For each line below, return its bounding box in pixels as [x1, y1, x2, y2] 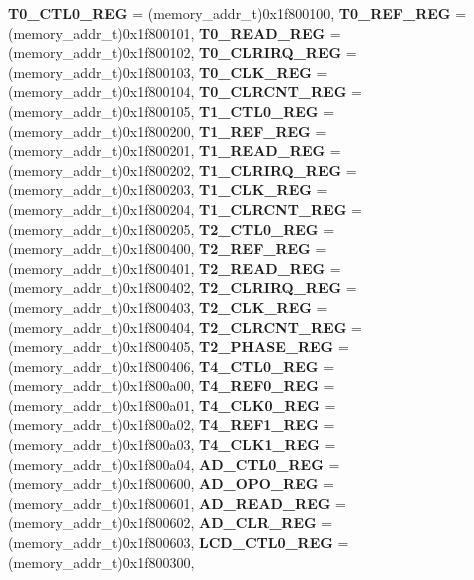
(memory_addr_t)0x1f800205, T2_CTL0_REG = [8, 218, 335, 239]
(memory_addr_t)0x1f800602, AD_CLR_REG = [8, 512, 333, 533]
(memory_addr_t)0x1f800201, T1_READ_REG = [8, 140, 341, 161]
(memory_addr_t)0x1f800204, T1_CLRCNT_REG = [8, 198, 362, 219]
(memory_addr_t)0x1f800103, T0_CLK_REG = [8, 61, 328, 82]
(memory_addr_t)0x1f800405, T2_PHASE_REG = [8, 336, 349, 357]
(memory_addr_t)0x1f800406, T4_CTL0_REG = [8, 355, 335, 376]
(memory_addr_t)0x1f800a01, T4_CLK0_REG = [8, 394, 336, 415]
